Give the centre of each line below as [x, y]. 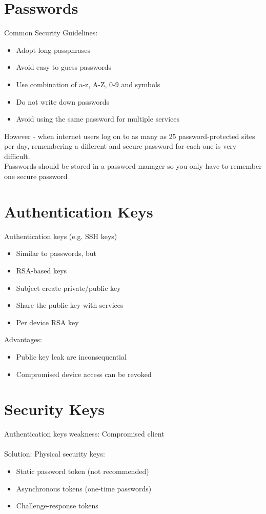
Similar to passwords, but [56, 253]
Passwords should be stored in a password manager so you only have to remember [133, 166]
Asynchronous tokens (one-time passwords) [84, 488]
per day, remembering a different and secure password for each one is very [120, 146]
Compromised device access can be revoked [84, 374]
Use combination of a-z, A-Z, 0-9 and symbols [88, 84]
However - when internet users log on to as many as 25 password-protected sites [130, 136]
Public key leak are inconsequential [71, 356]
